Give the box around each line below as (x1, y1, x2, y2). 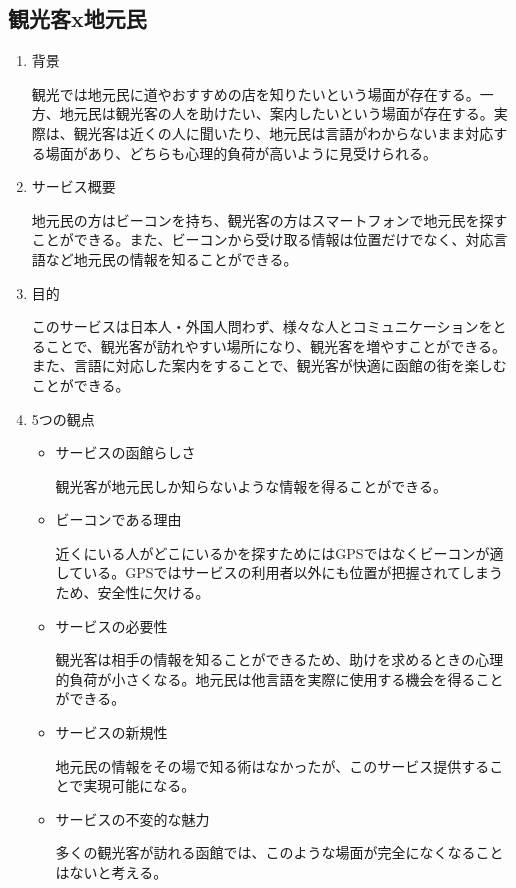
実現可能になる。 (83, 775, 196, 796)
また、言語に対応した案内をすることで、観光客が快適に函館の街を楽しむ (31, 355, 507, 376)
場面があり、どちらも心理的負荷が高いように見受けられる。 (45, 142, 437, 163)
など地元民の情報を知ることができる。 (45, 248, 298, 269)
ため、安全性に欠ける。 (55, 582, 210, 603)
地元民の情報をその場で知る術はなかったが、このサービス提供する (55, 755, 490, 776)
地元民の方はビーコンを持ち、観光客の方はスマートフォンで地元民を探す (31, 209, 508, 230)
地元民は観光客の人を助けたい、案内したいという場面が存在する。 (59, 103, 494, 124)
